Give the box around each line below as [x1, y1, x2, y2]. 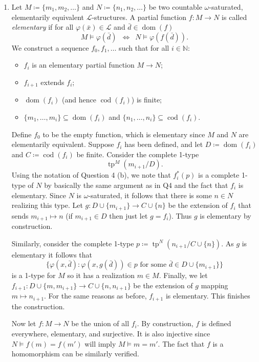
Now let [11, 318, 36, 329]
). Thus [168, 210, 192, 221]
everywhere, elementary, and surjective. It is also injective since [11, 328, 210, 338]
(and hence [61, 94, 96, 105]
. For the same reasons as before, [44, 290, 147, 301]
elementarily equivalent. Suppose [11, 139, 114, 150]
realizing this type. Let [11, 200, 83, 210]
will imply [84, 338, 116, 349]
